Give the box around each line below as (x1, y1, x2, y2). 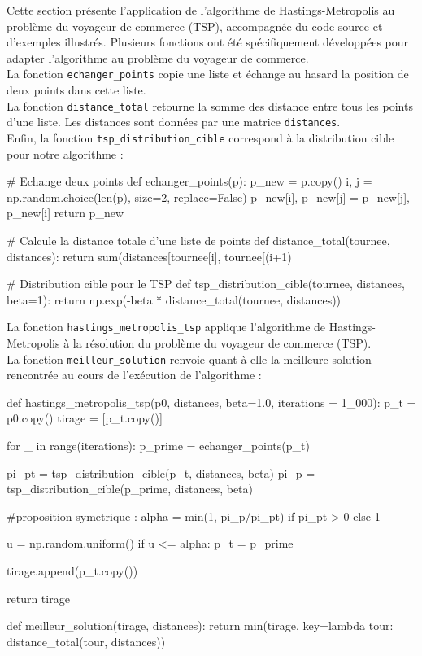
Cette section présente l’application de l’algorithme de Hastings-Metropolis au (7, 2, 395, 18)
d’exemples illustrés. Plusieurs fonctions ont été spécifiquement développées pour (7, 33, 409, 50)
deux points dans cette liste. (7, 81, 146, 98)
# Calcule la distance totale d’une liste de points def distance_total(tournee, (7, 231, 390, 248)
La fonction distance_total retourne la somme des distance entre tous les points (7, 97, 413, 114)
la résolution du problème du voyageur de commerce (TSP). (72, 335, 372, 351)
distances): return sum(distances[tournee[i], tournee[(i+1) (7, 247, 292, 265)
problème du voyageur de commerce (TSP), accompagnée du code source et (7, 17, 383, 34)
